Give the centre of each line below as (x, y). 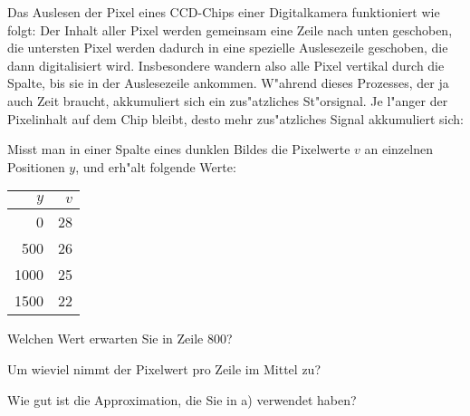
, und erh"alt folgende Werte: (156, 166)
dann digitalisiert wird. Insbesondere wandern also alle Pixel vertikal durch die (226, 65)
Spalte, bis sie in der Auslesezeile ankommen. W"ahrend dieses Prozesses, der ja (228, 83)
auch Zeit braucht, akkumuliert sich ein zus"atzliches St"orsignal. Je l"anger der (228, 100)
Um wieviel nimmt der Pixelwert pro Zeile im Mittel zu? (164, 368)
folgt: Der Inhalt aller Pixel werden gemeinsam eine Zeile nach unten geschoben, (230, 29)
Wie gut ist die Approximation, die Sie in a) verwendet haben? (182, 399)
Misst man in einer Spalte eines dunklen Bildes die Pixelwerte (179, 149)
